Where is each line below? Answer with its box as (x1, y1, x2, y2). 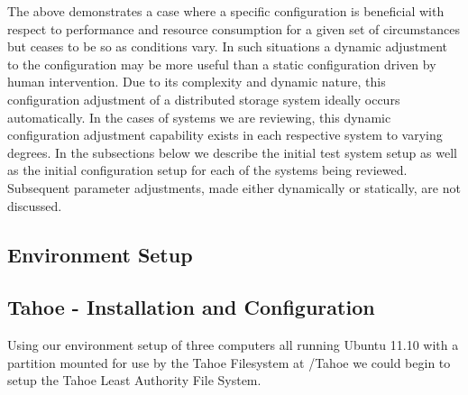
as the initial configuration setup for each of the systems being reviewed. (7, 161, 408, 179)
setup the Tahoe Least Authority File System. (7, 371, 262, 390)
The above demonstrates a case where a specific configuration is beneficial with (7, 2, 445, 20)
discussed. (7, 196, 62, 215)
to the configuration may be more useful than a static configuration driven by (7, 54, 436, 73)
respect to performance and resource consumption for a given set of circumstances (7, 19, 460, 38)
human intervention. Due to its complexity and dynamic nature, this (7, 72, 386, 91)
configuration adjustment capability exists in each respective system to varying (7, 125, 443, 144)
